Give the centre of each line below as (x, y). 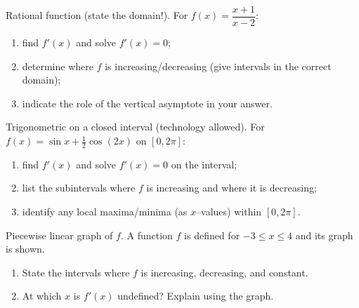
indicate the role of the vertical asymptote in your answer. (147, 103)
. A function (146, 235)
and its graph (324, 235)
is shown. (25, 249)
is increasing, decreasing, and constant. (224, 272)
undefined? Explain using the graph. (196, 296)
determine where (58, 66)
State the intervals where (76, 272)
